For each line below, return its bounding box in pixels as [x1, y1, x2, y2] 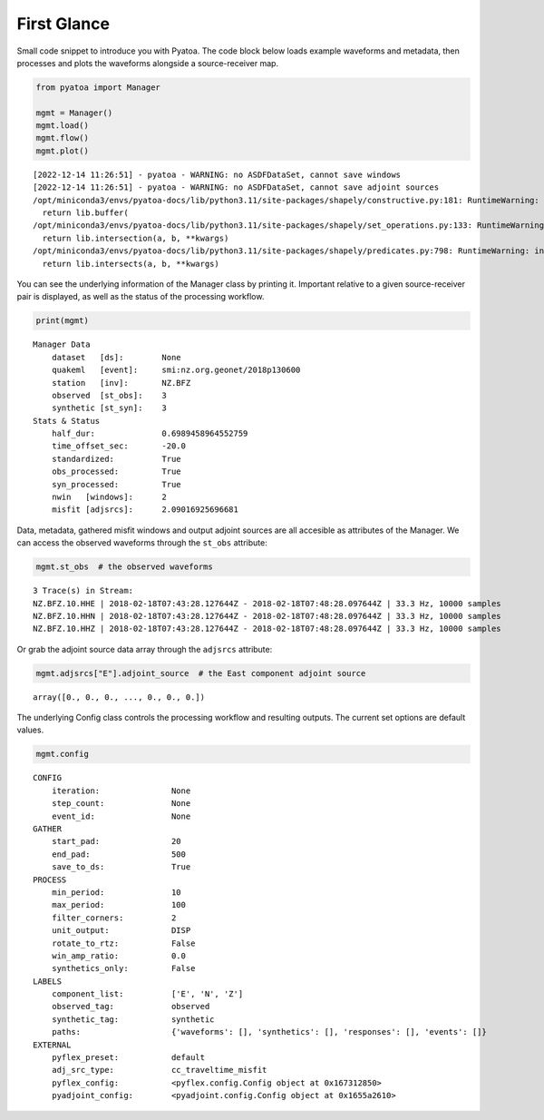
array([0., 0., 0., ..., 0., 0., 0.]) [33, 692, 206, 702]
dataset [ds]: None [51, 352, 181, 362]
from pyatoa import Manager [35, 82, 160, 93]
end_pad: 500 [51, 849, 186, 860]
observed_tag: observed [51, 1001, 210, 1012]
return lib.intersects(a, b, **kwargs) [42, 259, 219, 269]
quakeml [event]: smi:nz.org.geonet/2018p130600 [51, 365, 301, 376]
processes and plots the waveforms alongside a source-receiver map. [16, 57, 279, 68]
